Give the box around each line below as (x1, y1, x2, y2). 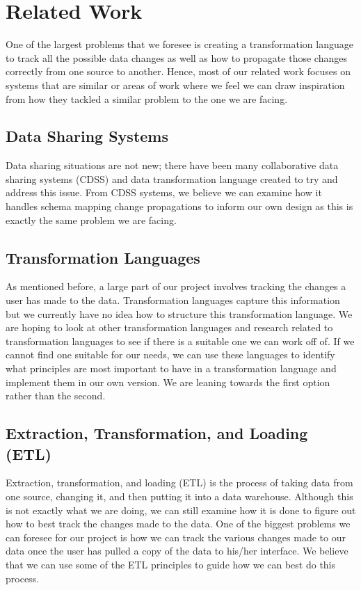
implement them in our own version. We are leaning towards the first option (6, 374, 330, 389)
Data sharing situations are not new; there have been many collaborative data (6, 158, 339, 173)
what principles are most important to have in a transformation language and (6, 361, 337, 376)
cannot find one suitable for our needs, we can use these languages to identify (6, 347, 335, 362)
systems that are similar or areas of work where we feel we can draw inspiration (6, 77, 345, 92)
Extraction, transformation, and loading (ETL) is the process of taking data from (6, 475, 353, 490)
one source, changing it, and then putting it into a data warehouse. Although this (6, 489, 353, 503)
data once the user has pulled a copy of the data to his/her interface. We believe (6, 543, 348, 558)
